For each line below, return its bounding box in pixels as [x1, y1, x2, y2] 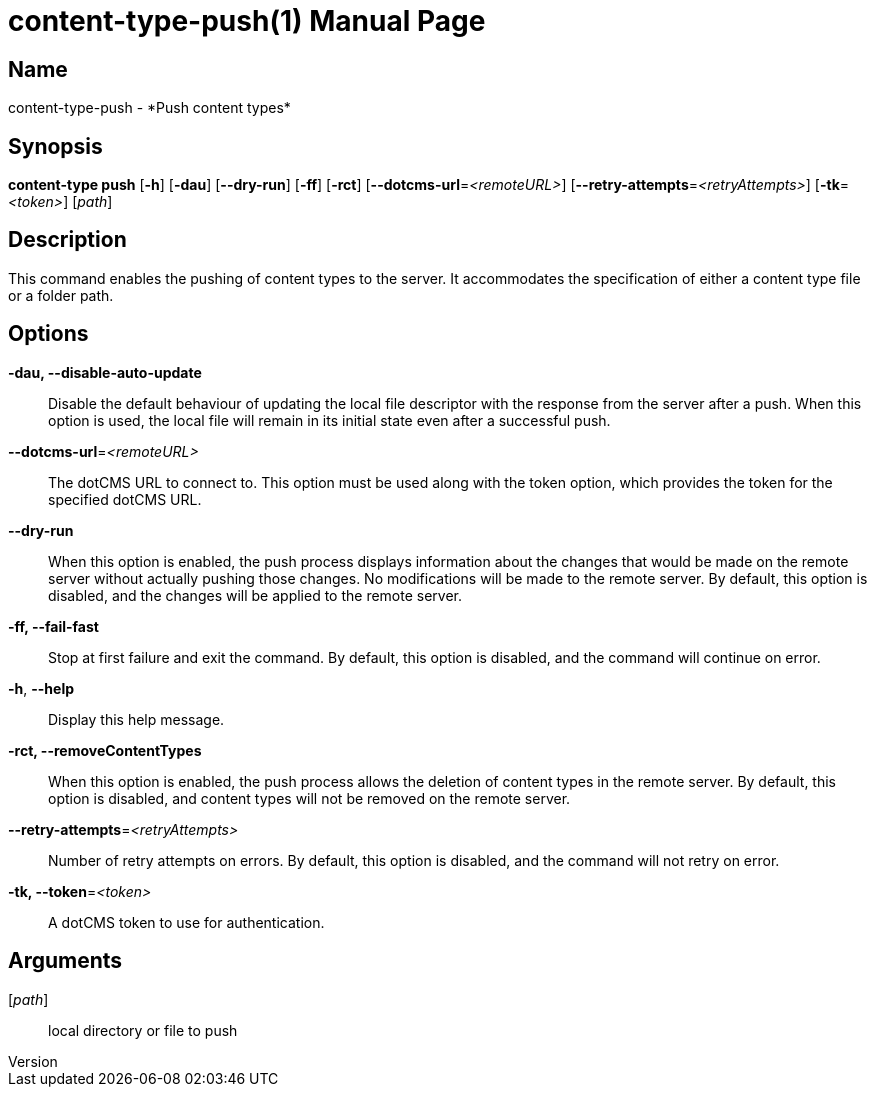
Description [8, 227, 127, 253]
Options [8, 321, 89, 347]
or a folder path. [8, 286, 114, 304]
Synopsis [8, 133, 103, 159]
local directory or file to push [48, 1021, 238, 1039]
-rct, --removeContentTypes [8, 741, 202, 759]
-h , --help [8, 679, 75, 697]
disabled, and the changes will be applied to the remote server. [48, 586, 463, 604]
